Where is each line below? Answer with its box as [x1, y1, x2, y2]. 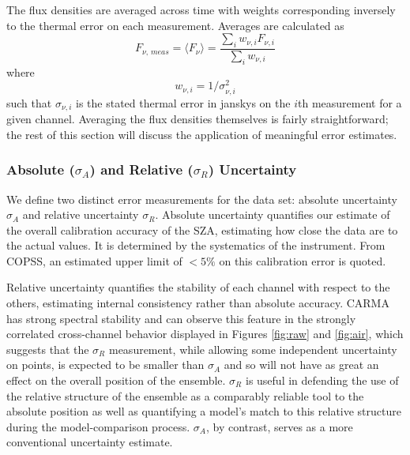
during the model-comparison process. [6, 418, 190, 434]
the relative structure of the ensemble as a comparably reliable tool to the [6, 387, 364, 404]
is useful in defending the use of [245, 372, 399, 389]
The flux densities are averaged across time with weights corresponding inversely [6, 2, 396, 17]
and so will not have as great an [224, 356, 379, 373]
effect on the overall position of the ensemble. [6, 372, 226, 389]
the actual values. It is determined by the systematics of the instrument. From [6, 237, 386, 254]
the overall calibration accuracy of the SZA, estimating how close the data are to [6, 221, 398, 238]
